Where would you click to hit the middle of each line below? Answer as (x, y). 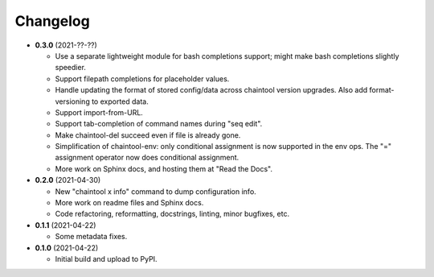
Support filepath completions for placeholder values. (142, 79)
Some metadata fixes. (91, 237)
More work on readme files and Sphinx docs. (129, 203)
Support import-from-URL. (99, 112)
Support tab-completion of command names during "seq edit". (159, 124)
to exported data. (120, 101)
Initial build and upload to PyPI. (106, 258)
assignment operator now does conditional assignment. (147, 158)
